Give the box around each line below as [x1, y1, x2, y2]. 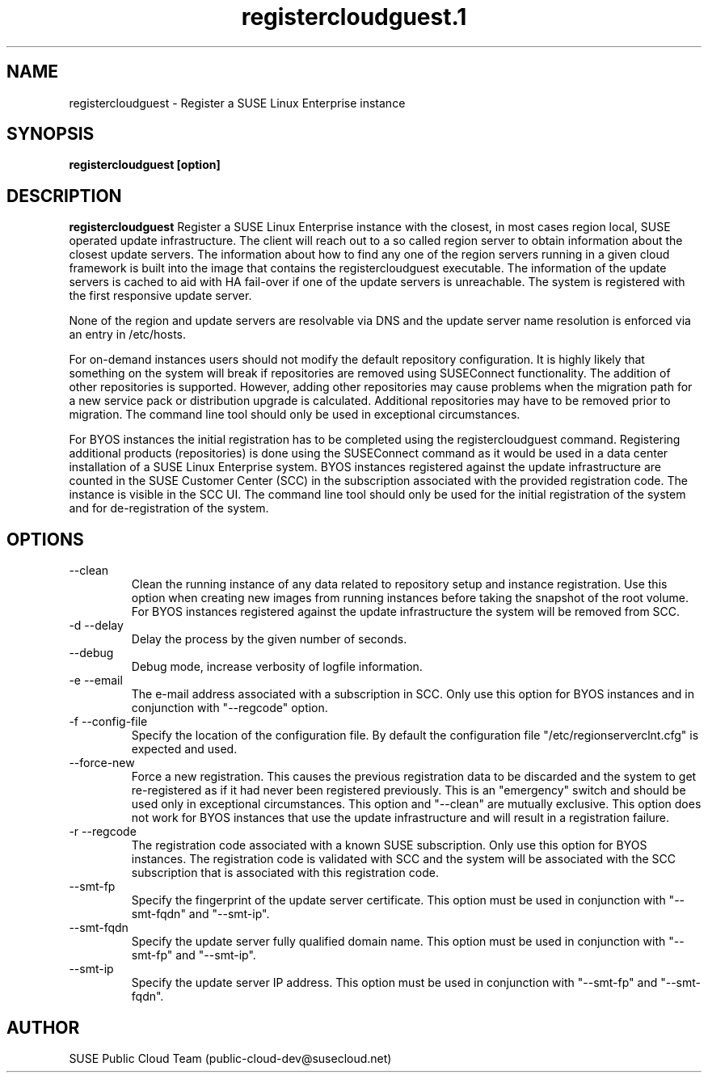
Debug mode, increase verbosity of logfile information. [131, 660, 423, 674]
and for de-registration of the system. [69, 501, 269, 516]
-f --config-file [69, 714, 148, 729]
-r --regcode [69, 824, 137, 839]
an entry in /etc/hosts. [69, 327, 186, 342]
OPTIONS [6, 529, 84, 550]
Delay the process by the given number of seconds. [131, 632, 407, 647]
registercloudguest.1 [241, 3, 467, 31]
